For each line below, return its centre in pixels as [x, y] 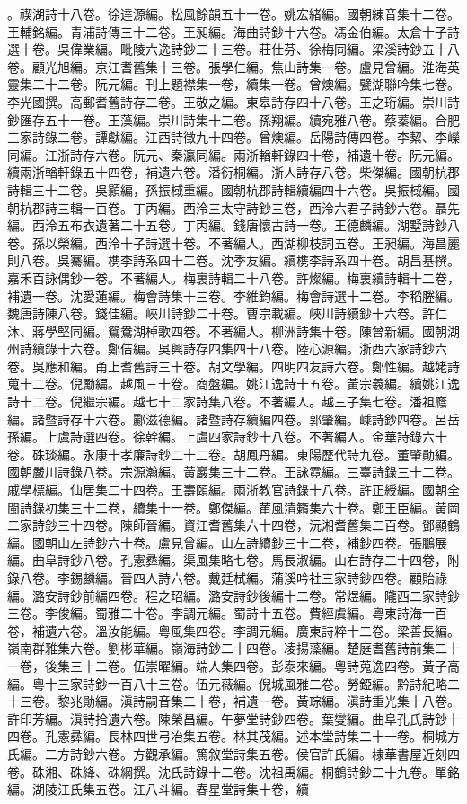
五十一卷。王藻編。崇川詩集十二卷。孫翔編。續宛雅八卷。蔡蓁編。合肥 [252, 119]
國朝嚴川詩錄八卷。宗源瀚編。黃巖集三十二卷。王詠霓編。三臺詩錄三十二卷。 [233, 472]
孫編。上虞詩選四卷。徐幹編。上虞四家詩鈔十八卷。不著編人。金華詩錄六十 [227, 437]
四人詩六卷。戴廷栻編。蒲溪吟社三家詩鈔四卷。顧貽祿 [290, 577]
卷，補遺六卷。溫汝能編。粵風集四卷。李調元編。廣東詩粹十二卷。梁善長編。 [233, 630]
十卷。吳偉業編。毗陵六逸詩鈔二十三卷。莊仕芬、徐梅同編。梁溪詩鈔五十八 [239, 49]
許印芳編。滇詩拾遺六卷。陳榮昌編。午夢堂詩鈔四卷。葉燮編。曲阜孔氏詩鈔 [227, 718]
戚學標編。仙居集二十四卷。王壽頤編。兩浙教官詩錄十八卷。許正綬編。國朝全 [233, 490]
